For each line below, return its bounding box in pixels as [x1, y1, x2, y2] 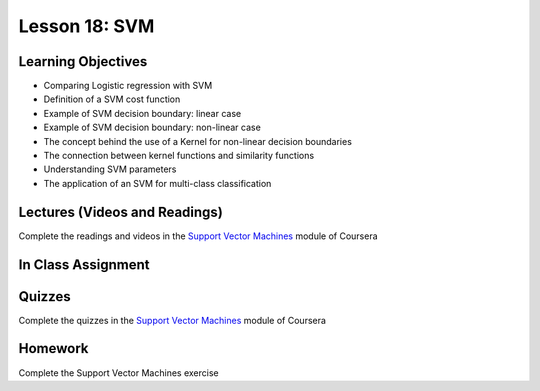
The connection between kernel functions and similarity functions [43, 150, 315, 162]
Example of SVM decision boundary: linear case [43, 107, 242, 119]
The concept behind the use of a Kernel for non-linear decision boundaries [43, 135, 352, 147]
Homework [18, 340, 89, 357]
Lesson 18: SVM [18, 15, 155, 37]
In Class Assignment [18, 256, 150, 273]
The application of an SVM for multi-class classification [43, 177, 272, 189]
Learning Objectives [18, 53, 148, 70]
